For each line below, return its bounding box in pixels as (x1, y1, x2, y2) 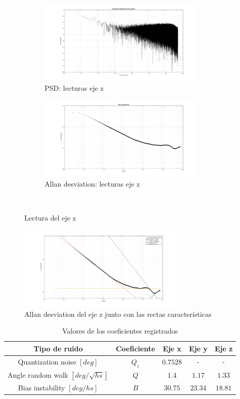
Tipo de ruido (33, 343, 83, 353)
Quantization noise (18, 356, 76, 367)
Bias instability (18, 382, 65, 392)
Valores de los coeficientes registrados (62, 325, 178, 336)
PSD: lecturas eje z (45, 82, 104, 93)
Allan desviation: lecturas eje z (45, 178, 140, 189)
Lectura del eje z (24, 212, 76, 223)
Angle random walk (8, 369, 68, 380)
